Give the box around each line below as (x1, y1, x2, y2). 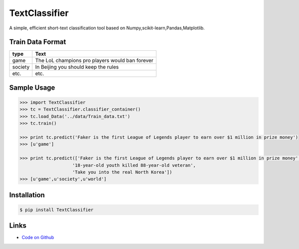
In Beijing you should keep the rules (35, 64, 119, 71)
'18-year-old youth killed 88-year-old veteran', (72, 162, 196, 168)
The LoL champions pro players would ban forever (35, 57, 154, 64)
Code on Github (21, 235, 54, 241)
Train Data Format (9, 38, 66, 46)
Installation (9, 191, 45, 199)
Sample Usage (9, 83, 55, 92)
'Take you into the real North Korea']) (72, 169, 172, 175)
